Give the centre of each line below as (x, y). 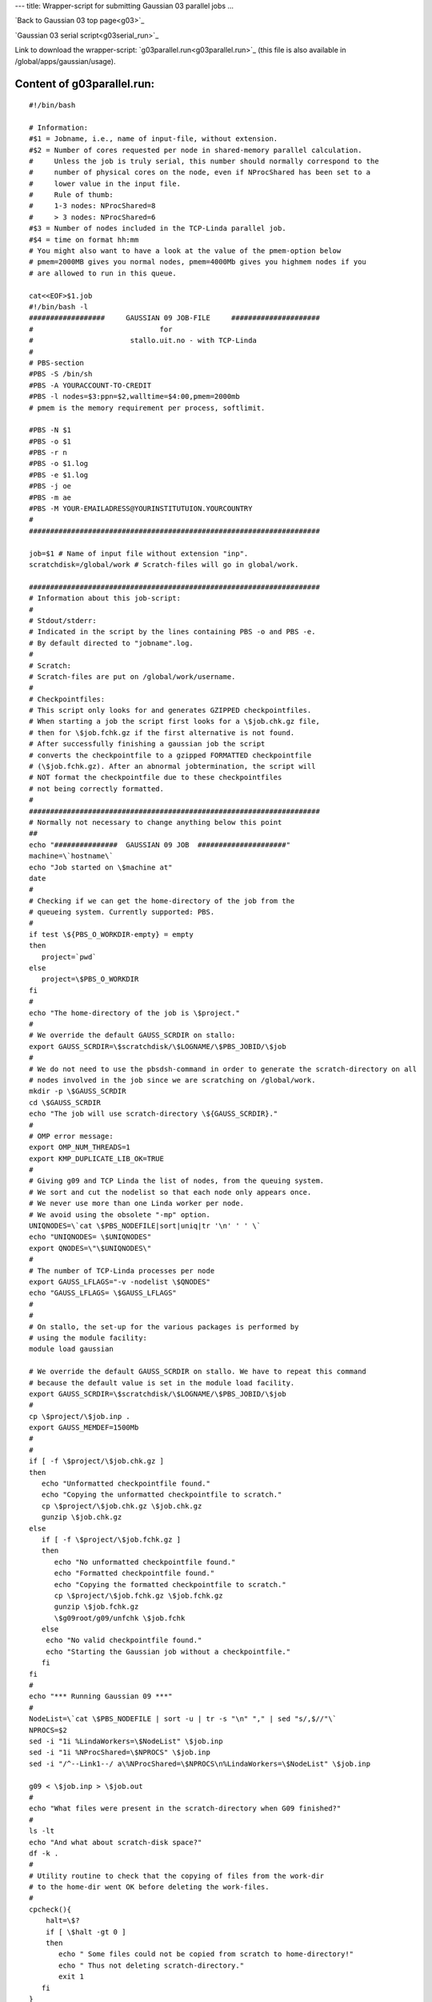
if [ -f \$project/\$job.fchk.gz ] (111, 1539)
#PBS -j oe (50, 486)
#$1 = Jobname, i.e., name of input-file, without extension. (154, 139)
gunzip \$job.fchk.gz (96, 1607)
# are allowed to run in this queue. (103, 273)
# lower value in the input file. (105, 183)
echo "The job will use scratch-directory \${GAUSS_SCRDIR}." (154, 1114)
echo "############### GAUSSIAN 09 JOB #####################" (160, 844)
